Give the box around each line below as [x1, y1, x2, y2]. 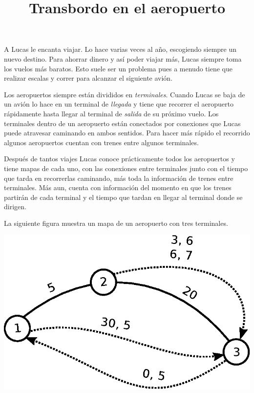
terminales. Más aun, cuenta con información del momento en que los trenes [4, 182, 232, 193]
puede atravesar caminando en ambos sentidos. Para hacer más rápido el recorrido [4, 128, 250, 138]
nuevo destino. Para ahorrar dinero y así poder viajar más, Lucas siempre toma [4, 53, 242, 64]
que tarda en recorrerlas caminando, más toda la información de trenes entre [4, 173, 233, 183]
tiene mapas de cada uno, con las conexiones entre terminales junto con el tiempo [4, 163, 248, 173]
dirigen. [4, 201, 26, 212]
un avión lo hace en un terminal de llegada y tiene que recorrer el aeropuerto [4, 99, 233, 109]
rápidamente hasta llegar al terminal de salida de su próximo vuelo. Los [4, 108, 219, 118]
